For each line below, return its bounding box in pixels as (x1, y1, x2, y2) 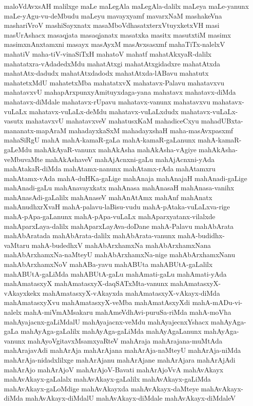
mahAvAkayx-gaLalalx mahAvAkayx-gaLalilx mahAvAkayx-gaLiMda (4, 374, 211, 384)
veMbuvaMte (4, 154, 43, 164)
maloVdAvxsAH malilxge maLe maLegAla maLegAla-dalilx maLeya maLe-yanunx (4, 1, 249, 11)
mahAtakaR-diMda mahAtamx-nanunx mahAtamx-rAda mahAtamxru (4, 163, 215, 174)
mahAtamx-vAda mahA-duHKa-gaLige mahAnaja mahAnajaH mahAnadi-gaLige (4, 173, 247, 183)
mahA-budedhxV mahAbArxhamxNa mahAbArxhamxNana (31, 240, 211, 250)
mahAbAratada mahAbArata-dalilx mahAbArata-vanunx (4, 230, 175, 241)
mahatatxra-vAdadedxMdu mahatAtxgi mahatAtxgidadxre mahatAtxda (4, 58, 220, 68)
